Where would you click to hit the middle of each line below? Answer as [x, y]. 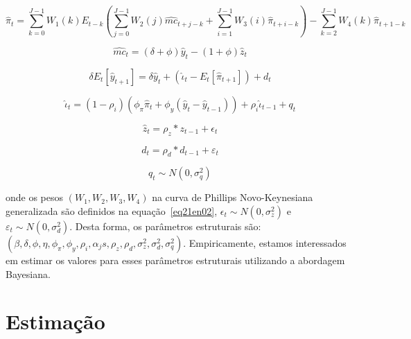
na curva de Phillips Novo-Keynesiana [233, 197]
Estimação [55, 321]
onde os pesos [35, 197]
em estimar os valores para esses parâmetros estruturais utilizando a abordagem [175, 260]
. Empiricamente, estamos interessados [265, 242]
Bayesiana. [28, 273]
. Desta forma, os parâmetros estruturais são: [165, 226]
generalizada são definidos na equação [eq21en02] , [112, 210]
